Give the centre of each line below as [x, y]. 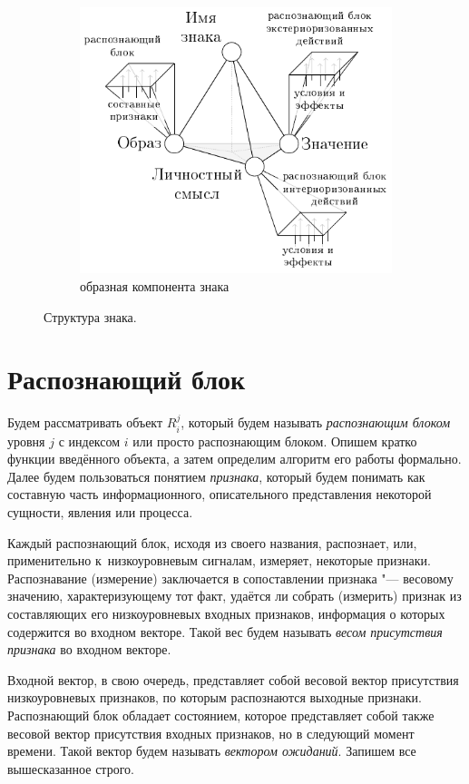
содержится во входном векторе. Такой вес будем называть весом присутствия [225, 631]
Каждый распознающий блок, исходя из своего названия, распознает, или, [212, 542]
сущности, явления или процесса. [100, 512]
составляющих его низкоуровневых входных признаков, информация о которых [226, 613]
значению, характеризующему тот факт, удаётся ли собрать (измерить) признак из [234, 596]
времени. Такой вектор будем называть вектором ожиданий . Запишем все [212, 751]
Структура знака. [90, 316]
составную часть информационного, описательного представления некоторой [220, 494]
